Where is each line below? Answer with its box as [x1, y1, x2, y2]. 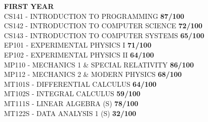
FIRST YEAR [4, 1, 54, 11]
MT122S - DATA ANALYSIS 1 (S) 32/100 [4, 108, 136, 118]
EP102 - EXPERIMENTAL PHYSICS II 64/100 [4, 49, 154, 60]
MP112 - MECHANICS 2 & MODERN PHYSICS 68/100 [4, 69, 182, 79]
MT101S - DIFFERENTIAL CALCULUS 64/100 [4, 78, 157, 89]
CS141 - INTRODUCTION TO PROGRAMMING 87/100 [4, 10, 184, 21]
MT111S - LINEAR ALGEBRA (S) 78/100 [4, 98, 138, 108]
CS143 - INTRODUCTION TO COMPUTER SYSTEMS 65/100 [4, 30, 205, 40]
